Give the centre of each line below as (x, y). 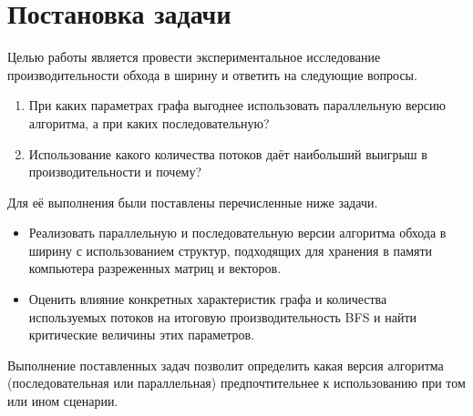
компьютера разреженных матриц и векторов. (155, 268)
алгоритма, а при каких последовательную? (149, 122)
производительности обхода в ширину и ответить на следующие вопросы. (212, 74)
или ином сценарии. (63, 401)
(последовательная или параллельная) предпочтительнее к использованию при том (236, 383)
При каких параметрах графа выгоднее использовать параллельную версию (237, 105)
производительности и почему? (115, 172)
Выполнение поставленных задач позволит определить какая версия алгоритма (226, 365)
